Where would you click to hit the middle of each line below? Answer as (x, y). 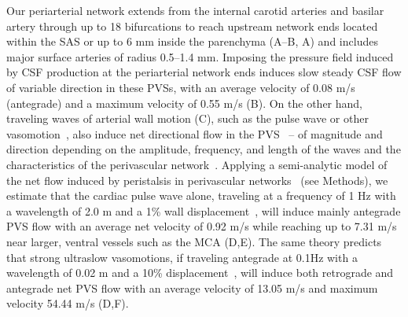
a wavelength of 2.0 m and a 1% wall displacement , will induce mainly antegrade (204, 210)
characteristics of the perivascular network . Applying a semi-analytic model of (197, 164)
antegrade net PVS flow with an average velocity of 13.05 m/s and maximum (192, 288)
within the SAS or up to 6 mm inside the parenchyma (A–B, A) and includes (192, 41)
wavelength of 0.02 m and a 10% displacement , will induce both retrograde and (200, 273)
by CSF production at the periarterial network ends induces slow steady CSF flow (204, 72)
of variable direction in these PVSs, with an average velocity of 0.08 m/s (181, 87)
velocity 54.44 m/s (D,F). (68, 303)
